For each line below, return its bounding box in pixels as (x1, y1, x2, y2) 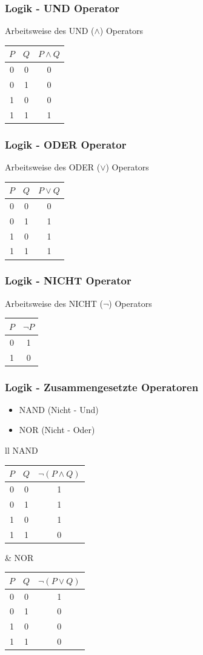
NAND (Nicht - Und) (19, 403, 99, 415)
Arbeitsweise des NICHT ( (5, 297, 104, 309)
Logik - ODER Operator (5, 136, 127, 152)
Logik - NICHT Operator (5, 273, 131, 288)
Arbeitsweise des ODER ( (5, 161, 101, 173)
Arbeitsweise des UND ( (5, 24, 95, 37)
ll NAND (5, 444, 38, 457)
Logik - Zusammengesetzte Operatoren (5, 379, 199, 394)
